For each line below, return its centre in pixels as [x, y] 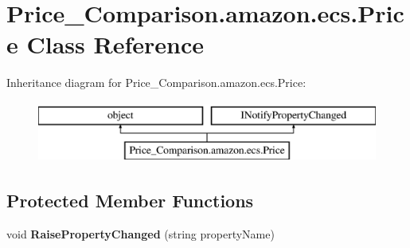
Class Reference [115, 44]
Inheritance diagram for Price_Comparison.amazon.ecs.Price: [156, 83]
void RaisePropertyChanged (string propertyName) [141, 234]
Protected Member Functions [130, 201]
